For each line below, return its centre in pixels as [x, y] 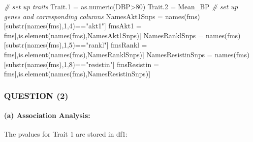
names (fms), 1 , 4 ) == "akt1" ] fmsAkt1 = [84, 26]
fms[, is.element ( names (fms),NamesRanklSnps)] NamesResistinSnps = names [119, 54]
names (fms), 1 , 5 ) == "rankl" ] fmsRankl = [87, 45]
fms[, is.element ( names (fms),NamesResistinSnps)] [77, 74]
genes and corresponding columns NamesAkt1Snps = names [94, 16]
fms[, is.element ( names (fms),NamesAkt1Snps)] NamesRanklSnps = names [114, 35]
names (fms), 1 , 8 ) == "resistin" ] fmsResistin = [93, 64]
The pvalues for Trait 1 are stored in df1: [66, 134]
